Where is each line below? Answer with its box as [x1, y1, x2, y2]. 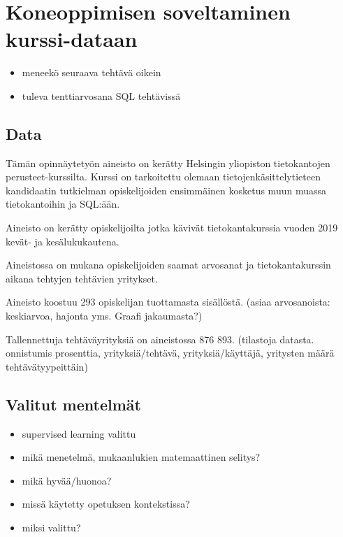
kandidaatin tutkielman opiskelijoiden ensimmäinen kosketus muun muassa [6, 182, 326, 197]
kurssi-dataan [6, 24, 138, 53]
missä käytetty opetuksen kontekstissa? [22, 496, 190, 511]
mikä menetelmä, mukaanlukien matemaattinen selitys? [22, 450, 261, 464]
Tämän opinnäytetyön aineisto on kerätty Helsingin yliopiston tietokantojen [6, 155, 330, 170]
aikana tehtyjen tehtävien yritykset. [6, 271, 158, 285]
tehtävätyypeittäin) [6, 359, 88, 373]
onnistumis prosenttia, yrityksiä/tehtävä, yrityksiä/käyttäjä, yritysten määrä [6, 345, 335, 360]
